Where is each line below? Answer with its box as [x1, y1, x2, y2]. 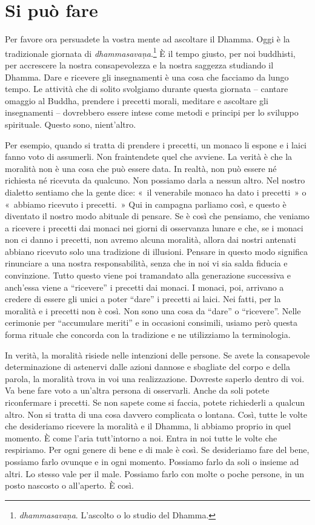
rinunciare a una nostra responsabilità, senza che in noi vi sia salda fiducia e [5, 257, 288, 269]
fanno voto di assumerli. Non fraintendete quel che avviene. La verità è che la [5, 150, 293, 163]
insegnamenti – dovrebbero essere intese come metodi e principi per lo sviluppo [5, 106, 299, 119]
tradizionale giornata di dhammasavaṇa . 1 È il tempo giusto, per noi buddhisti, [5, 45, 296, 59]
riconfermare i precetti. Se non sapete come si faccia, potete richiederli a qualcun [5, 396, 305, 408]
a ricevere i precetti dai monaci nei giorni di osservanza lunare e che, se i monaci [5, 221, 303, 234]
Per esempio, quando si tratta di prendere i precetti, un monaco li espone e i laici [5, 138, 307, 151]
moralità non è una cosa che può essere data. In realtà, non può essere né [5, 162, 277, 174]
